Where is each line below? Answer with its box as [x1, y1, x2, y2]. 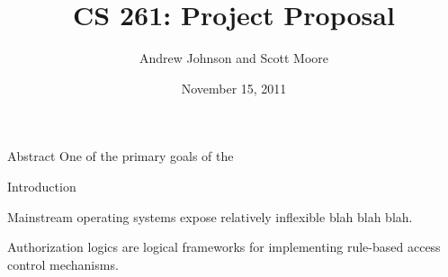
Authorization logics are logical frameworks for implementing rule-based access [7, 237, 441, 256]
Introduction [7, 176, 76, 195]
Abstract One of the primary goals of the [7, 147, 234, 165]
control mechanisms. [7, 255, 119, 273]
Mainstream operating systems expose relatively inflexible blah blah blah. [7, 207, 413, 226]
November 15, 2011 [181, 78, 287, 97]
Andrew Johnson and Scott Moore [139, 49, 328, 67]
